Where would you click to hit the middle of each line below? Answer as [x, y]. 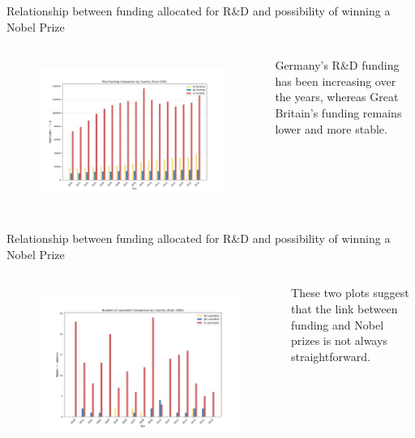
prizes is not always [339, 340]
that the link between [344, 308]
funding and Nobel [338, 324]
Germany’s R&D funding [337, 65]
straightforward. [331, 356]
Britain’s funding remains [338, 112]
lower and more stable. [331, 128]
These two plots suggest [350, 293]
